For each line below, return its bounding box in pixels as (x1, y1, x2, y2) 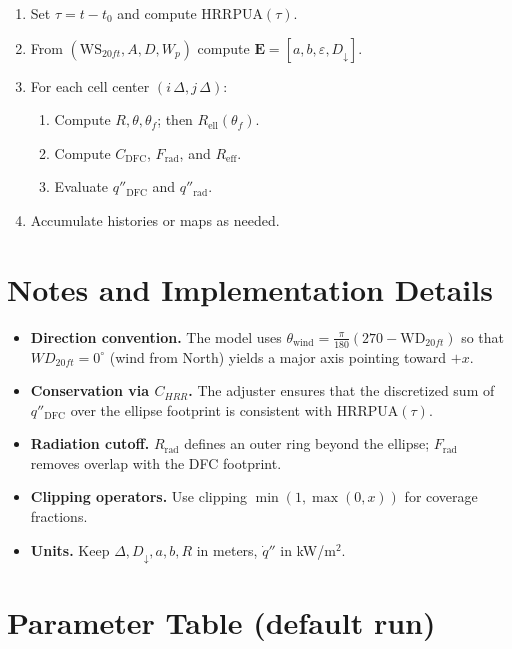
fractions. (30, 506, 88, 527)
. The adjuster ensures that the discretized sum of (188, 380, 495, 401)
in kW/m (280, 539, 336, 560)
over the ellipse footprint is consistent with (70, 399, 332, 420)
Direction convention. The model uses (30, 326, 282, 347)
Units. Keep (30, 539, 110, 560)
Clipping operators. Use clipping (30, 486, 247, 507)
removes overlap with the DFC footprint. (30, 452, 282, 473)
